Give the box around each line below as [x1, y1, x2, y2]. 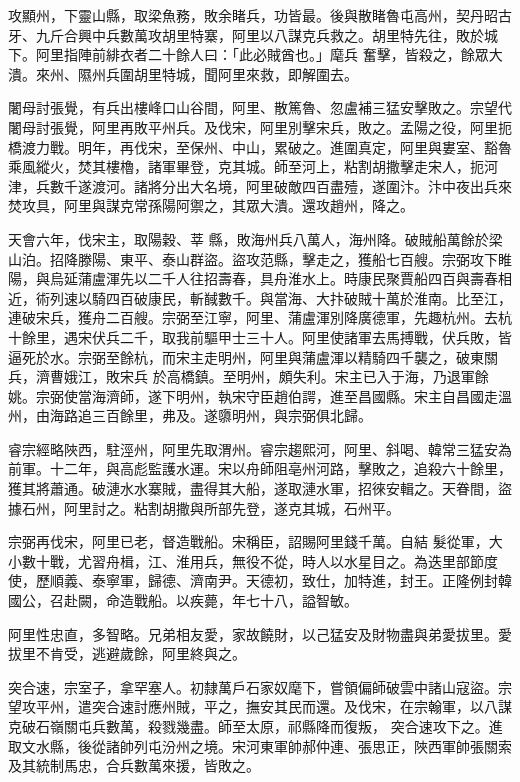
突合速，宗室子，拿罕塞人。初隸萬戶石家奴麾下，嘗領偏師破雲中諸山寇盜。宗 [8, 676, 512, 697]
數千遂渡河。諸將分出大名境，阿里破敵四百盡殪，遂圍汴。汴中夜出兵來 [49, 175, 512, 196]
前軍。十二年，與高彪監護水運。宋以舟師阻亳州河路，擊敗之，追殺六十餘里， [8, 458, 512, 479]
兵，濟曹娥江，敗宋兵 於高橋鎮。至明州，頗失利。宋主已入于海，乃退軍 [8, 366, 475, 387]
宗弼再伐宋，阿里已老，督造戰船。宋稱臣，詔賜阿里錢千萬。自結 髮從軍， [8, 531, 489, 552]
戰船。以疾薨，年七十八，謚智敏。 [133, 590, 358, 611]
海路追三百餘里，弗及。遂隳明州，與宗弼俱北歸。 [49, 405, 372, 426]
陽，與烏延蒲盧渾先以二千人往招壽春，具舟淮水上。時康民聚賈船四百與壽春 [8, 268, 498, 289]
